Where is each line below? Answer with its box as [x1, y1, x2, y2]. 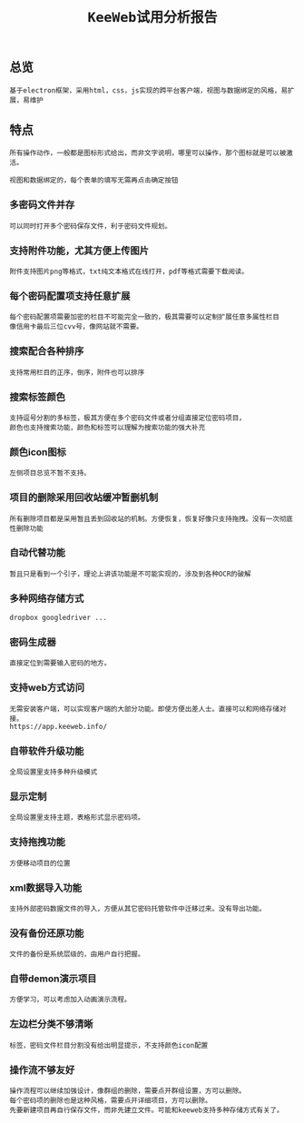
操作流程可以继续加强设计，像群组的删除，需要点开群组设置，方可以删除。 [9, 1087, 247, 1096]
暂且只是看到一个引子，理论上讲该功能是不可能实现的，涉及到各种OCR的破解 [9, 569, 251, 578]
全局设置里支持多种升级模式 [9, 767, 98, 776]
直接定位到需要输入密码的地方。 [9, 659, 112, 668]
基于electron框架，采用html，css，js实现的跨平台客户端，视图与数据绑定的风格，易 [9, 85, 289, 95]
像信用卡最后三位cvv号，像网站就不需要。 [9, 322, 143, 331]
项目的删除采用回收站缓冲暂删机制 [9, 491, 159, 504]
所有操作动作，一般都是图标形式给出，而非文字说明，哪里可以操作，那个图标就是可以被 [9, 149, 287, 158]
